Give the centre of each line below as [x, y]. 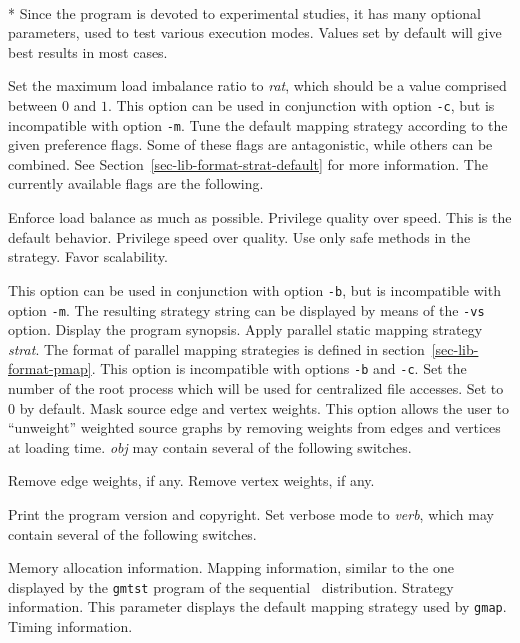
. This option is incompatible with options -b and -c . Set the [279, 368]
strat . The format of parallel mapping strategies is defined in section [216, 348]
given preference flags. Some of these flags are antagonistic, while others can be [250, 144]
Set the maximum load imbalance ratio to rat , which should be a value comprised [257, 85]
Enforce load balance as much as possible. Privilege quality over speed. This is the [260, 217]
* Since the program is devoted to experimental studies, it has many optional [244, 12]
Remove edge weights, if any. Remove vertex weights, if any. [191, 480]
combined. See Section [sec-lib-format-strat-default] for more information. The [248, 163]
